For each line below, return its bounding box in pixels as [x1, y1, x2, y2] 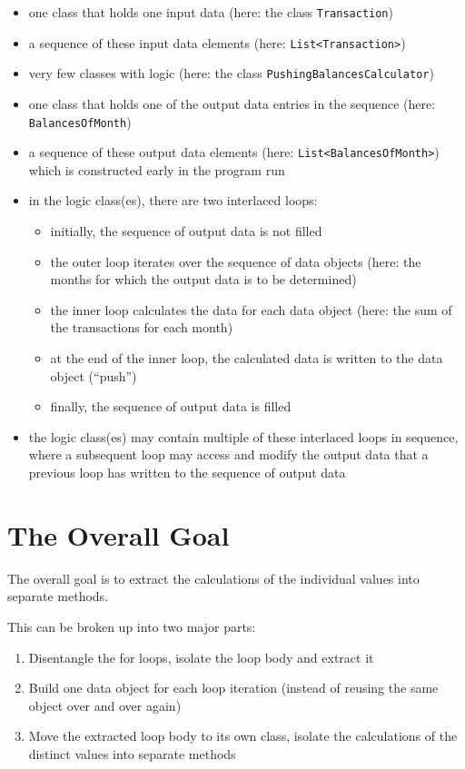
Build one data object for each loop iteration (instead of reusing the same [28, 678, 439, 697]
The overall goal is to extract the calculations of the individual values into [7, 568, 420, 587]
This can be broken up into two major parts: [7, 616, 256, 636]
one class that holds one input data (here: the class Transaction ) [28, 3, 393, 21]
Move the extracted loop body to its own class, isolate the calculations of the [28, 726, 458, 745]
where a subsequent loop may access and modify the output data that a [28, 445, 429, 464]
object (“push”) [50, 366, 137, 385]
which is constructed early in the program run [28, 160, 285, 179]
